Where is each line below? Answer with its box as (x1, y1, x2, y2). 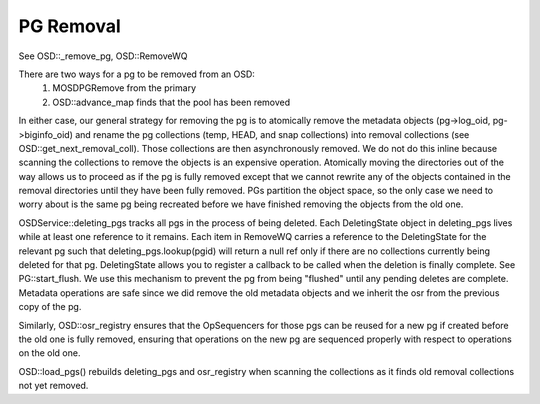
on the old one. (18, 347, 81, 359)
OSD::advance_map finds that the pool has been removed (52, 96, 291, 108)
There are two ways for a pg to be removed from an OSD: (18, 68, 255, 80)
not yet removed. (18, 380, 89, 392)
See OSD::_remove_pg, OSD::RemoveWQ (18, 50, 189, 62)
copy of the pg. (18, 301, 82, 313)
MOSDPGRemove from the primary (52, 82, 197, 94)
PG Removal (18, 15, 122, 37)
